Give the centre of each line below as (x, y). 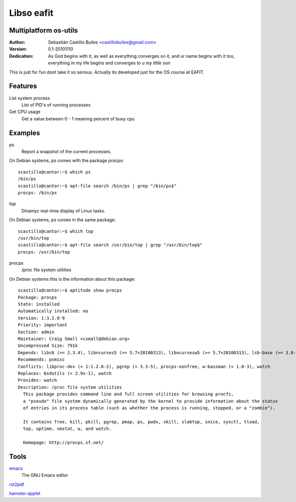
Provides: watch (37, 380)
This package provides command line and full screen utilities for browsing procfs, (128, 394)
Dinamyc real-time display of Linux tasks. (63, 210)
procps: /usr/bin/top (44, 252)
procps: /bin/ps (37, 192)
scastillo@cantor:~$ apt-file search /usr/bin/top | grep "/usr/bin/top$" (110, 245)
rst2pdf (17, 484)
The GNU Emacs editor (45, 475)
